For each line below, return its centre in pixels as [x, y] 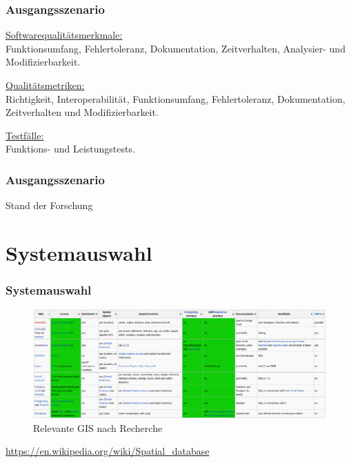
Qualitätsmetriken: [45, 85]
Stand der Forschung [49, 205]
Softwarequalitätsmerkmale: [64, 35]
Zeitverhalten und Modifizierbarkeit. [82, 112]
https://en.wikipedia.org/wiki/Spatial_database [108, 451]
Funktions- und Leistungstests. [70, 149]
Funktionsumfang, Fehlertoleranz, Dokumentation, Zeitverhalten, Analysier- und [175, 48]
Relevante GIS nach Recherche [98, 427]
